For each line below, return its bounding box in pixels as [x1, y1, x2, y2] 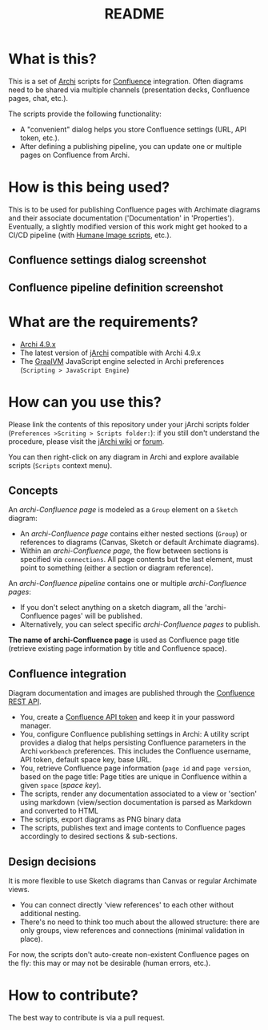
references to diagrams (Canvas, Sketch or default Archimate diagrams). [19, 538, 260, 547]
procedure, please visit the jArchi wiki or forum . [8, 436, 165, 446]
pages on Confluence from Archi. [19, 150, 130, 160]
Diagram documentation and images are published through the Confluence [8, 689, 255, 698]
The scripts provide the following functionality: [8, 109, 162, 119]
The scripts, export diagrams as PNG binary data [19, 814, 182, 824]
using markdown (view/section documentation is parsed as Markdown [19, 798, 252, 807]
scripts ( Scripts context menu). [8, 460, 113, 470]
